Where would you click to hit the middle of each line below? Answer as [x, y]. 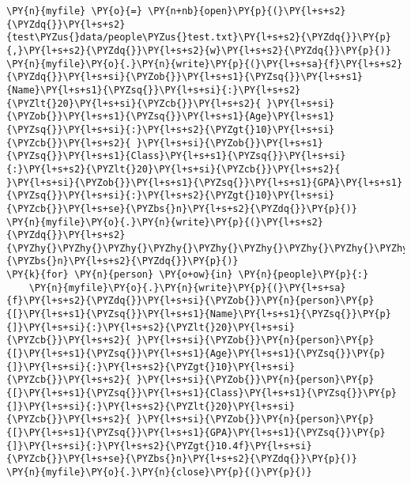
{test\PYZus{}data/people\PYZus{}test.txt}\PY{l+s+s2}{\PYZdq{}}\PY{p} [199, 38]
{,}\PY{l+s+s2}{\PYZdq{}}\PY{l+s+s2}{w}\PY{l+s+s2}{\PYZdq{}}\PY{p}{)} [199, 50]
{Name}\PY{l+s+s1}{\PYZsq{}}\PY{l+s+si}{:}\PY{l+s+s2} [154, 90]
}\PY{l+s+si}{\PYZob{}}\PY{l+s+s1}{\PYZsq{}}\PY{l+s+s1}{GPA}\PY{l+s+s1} [205, 182]
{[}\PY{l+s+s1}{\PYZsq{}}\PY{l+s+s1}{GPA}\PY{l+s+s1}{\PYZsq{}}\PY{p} [196, 433]
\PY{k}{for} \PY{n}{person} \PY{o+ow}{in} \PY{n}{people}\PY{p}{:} [188, 275]
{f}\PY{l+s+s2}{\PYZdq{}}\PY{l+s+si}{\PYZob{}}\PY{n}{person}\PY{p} [190, 301]
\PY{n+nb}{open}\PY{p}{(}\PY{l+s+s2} [247, 11]
